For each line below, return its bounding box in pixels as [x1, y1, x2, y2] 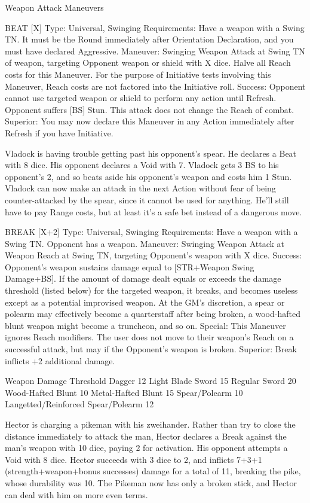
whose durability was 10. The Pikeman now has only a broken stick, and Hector [5, 476, 297, 489]
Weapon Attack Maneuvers [5, 1, 104, 13]
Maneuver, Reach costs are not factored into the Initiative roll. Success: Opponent [5, 80, 306, 92]
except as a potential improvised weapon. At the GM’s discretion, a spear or [5, 295, 285, 308]
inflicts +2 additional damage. [5, 354, 115, 367]
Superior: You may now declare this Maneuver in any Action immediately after [5, 115, 294, 127]
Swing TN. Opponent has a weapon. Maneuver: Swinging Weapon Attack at [5, 237, 284, 249]
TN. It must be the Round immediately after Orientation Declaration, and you [5, 33, 294, 45]
